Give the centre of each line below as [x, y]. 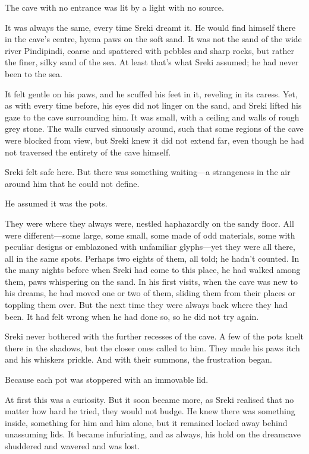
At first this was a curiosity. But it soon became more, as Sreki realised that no [149, 399]
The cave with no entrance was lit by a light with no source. [114, 7]
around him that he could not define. [72, 183]
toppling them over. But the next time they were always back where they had [146, 305]
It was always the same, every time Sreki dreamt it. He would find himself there [150, 27]
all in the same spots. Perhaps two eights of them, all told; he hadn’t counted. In [152, 258]
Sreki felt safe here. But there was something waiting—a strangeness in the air [148, 172]
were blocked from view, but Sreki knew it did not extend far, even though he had [154, 140]
